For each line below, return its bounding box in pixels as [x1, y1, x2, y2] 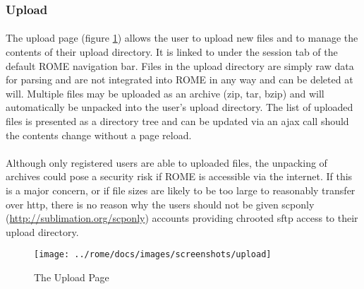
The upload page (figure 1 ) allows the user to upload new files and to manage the [6, 30, 358, 45]
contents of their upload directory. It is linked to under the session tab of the [6, 45, 338, 59]
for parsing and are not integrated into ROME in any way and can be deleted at [6, 72, 353, 87]
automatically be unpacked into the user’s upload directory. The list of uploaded [6, 100, 353, 114]
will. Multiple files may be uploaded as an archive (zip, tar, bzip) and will [6, 85, 324, 100]
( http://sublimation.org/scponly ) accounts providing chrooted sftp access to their [6, 211, 358, 225]
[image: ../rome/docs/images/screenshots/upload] [34, 249, 272, 260]
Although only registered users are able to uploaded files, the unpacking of [6, 155, 327, 170]
